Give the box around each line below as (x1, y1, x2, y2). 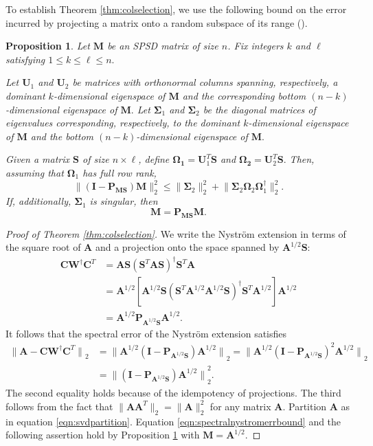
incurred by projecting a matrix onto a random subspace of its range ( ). (5, 15, 308, 30)
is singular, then (89, 194, 158, 208)
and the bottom (30, 129, 94, 143)
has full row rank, (82, 165, 157, 179)
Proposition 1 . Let (5, 38, 90, 53)
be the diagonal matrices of (203, 102, 316, 116)
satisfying (5, 52, 45, 66)
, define (138, 152, 170, 166)
